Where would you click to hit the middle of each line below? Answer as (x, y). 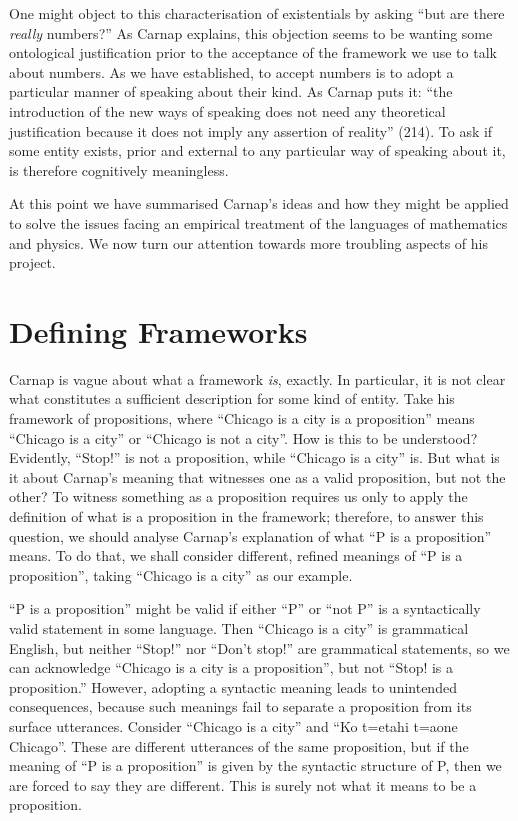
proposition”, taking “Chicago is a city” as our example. (181, 574)
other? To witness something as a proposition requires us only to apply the (238, 496)
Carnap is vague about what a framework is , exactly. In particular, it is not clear (257, 378)
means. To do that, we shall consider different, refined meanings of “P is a (236, 555)
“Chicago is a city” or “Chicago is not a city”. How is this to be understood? (243, 437)
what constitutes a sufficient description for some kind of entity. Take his (232, 398)
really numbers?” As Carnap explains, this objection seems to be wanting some (251, 32)
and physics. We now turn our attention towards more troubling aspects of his (249, 242)
